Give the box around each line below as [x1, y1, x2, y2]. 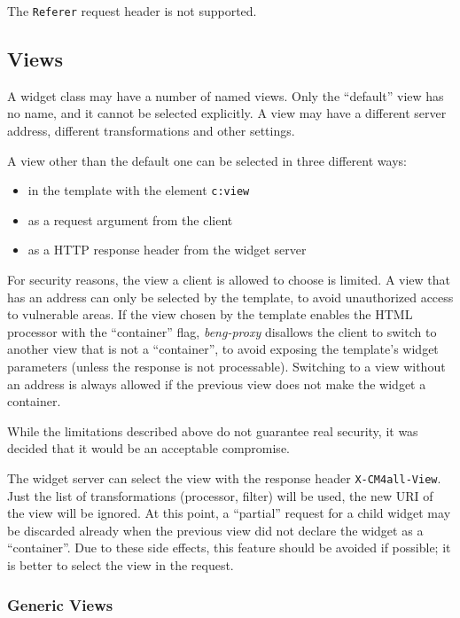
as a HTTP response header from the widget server [27, 240, 307, 259]
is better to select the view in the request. [7, 556, 234, 575]
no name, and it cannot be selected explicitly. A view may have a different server [7, 104, 447, 122]
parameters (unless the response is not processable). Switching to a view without [7, 357, 446, 376]
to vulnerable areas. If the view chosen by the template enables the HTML [7, 305, 413, 324]
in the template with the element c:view [27, 181, 250, 199]
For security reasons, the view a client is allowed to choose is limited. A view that [7, 270, 451, 289]
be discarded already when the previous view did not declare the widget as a [7, 520, 424, 539]
